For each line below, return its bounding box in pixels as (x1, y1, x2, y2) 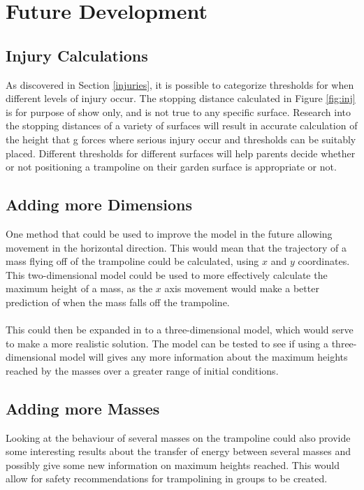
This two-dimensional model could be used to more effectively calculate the (6, 267, 328, 282)
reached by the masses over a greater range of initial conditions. (6, 363, 279, 377)
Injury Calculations (6, 44, 148, 66)
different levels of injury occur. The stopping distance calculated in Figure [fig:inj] (6, 91, 356, 106)
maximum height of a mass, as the (6, 281, 153, 296)
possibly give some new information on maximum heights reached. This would (6, 457, 340, 472)
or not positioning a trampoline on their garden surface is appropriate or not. (6, 159, 337, 174)
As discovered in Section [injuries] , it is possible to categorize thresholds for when (6, 77, 354, 92)
